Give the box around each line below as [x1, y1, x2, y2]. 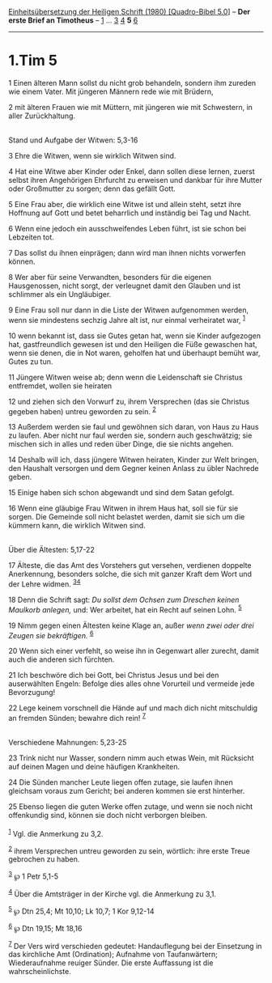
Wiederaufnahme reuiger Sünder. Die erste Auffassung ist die [8, 958, 214, 968]
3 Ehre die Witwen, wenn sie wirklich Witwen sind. [8, 150, 176, 160]
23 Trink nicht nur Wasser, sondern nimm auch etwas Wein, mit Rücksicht [8, 752, 254, 763]
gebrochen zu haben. [8, 854, 80, 864]
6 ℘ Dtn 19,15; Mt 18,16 [8, 922, 83, 933]
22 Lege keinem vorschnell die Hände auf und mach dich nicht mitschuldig [8, 703, 257, 713]
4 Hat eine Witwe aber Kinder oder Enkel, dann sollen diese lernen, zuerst [8, 166, 255, 176]
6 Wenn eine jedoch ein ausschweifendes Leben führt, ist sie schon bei [8, 223, 247, 233]
